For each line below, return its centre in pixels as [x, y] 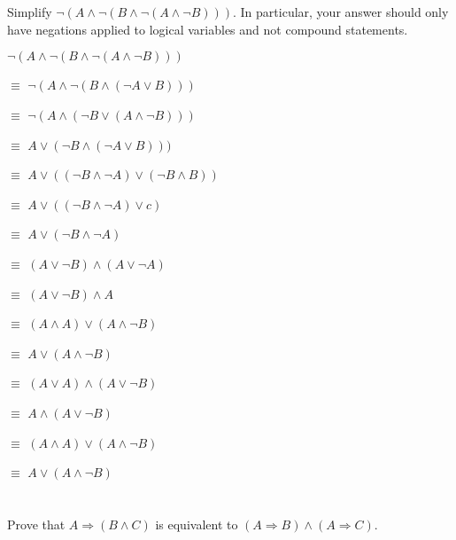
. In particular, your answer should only [341, 12]
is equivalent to [197, 524]
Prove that [36, 524]
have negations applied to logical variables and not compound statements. [208, 29]
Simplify [30, 12]
